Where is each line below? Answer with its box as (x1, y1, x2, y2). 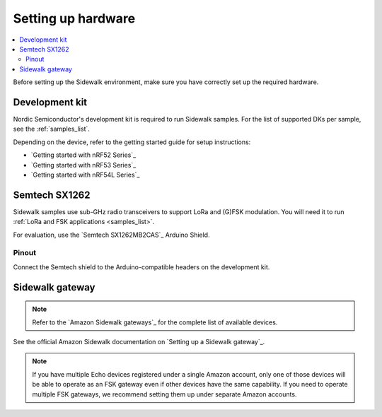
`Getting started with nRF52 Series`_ (30, 151, 137, 159)
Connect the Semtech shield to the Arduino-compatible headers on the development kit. (13, 262, 270, 271)
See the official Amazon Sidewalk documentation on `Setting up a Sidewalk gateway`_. (13, 337, 265, 346)
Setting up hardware (13, 11, 136, 26)
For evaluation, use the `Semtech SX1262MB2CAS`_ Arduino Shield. (13, 230, 210, 239)
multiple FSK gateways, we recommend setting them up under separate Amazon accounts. (32, 389, 297, 399)
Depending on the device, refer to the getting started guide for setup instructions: (13, 138, 251, 146)
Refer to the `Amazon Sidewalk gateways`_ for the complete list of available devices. (32, 318, 278, 327)
